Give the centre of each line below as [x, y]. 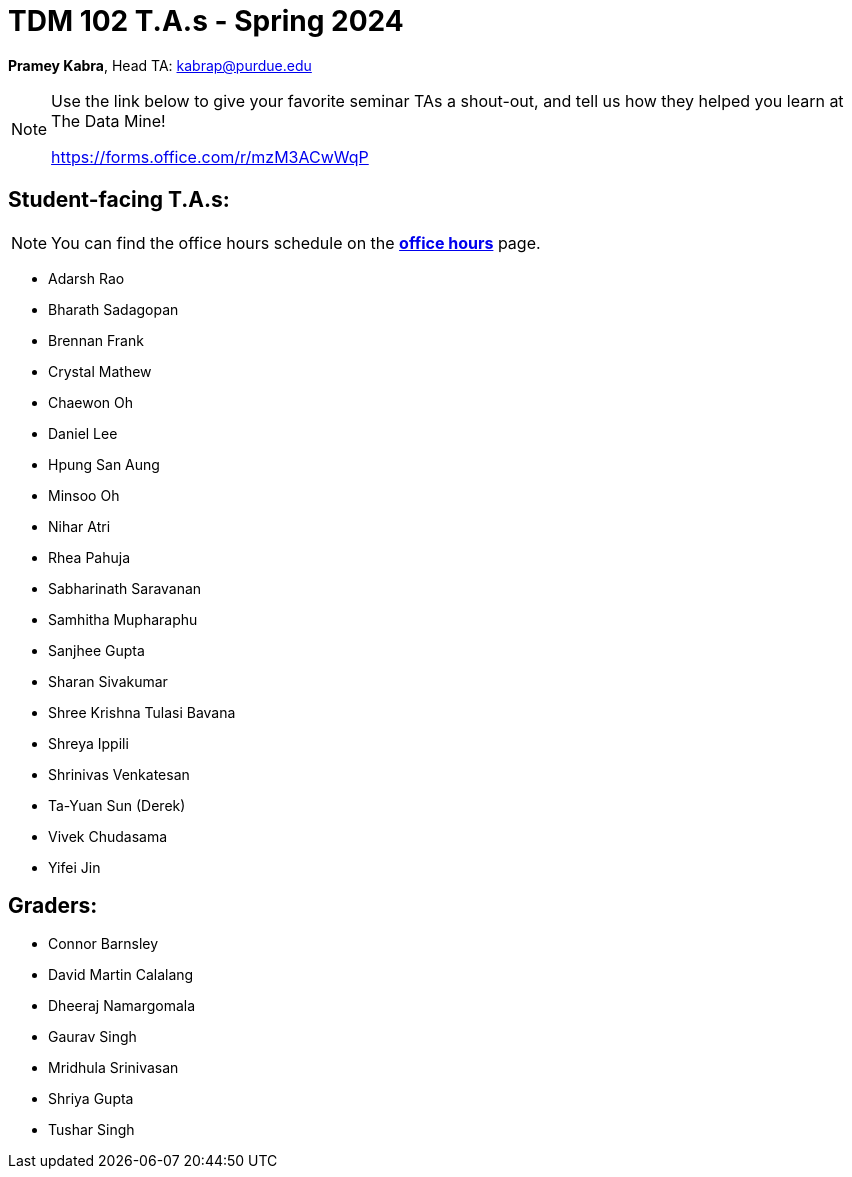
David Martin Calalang [121, 975]
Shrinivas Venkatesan [119, 774]
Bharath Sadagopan [113, 309]
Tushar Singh [91, 1130]
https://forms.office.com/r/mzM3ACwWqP [210, 156]
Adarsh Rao [86, 278]
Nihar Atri [79, 526]
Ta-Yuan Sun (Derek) [117, 805]
